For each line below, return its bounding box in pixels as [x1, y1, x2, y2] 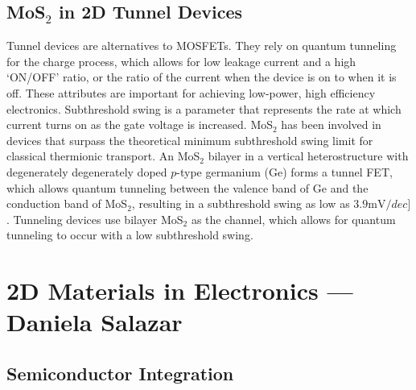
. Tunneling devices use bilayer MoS [6, 210, 183, 227]
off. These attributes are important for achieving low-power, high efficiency [6, 84, 376, 101]
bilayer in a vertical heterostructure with [208, 147, 409, 164]
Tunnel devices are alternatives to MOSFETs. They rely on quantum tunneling [6, 37, 397, 54]
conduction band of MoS [6, 195, 128, 212]
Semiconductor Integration [6, 360, 234, 385]
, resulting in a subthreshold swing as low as [131, 195, 350, 212]
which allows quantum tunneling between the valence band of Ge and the [6, 179, 369, 196]
